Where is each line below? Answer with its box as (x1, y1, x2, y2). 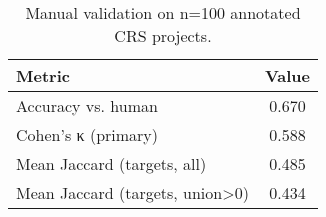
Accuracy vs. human (16, 94, 158, 117)
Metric (16, 64, 70, 87)
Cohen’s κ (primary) (16, 123, 159, 146)
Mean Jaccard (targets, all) (16, 152, 207, 175)
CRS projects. (114, 24, 212, 47)
